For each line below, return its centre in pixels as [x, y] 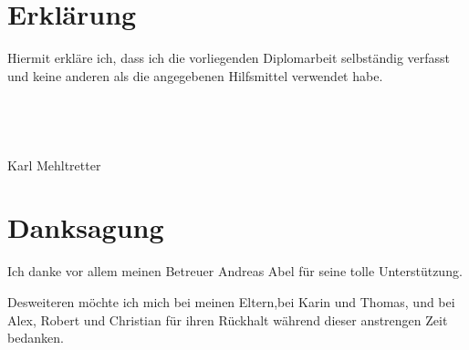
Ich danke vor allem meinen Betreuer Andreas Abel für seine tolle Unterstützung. [235, 271]
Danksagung [86, 227]
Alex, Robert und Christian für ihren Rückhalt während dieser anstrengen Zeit [228, 319]
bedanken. [36, 338]
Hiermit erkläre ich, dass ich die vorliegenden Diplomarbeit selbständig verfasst [229, 58]
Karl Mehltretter [54, 165]
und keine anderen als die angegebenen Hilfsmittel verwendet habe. [195, 75]
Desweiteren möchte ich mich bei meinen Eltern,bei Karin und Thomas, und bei [231, 302]
